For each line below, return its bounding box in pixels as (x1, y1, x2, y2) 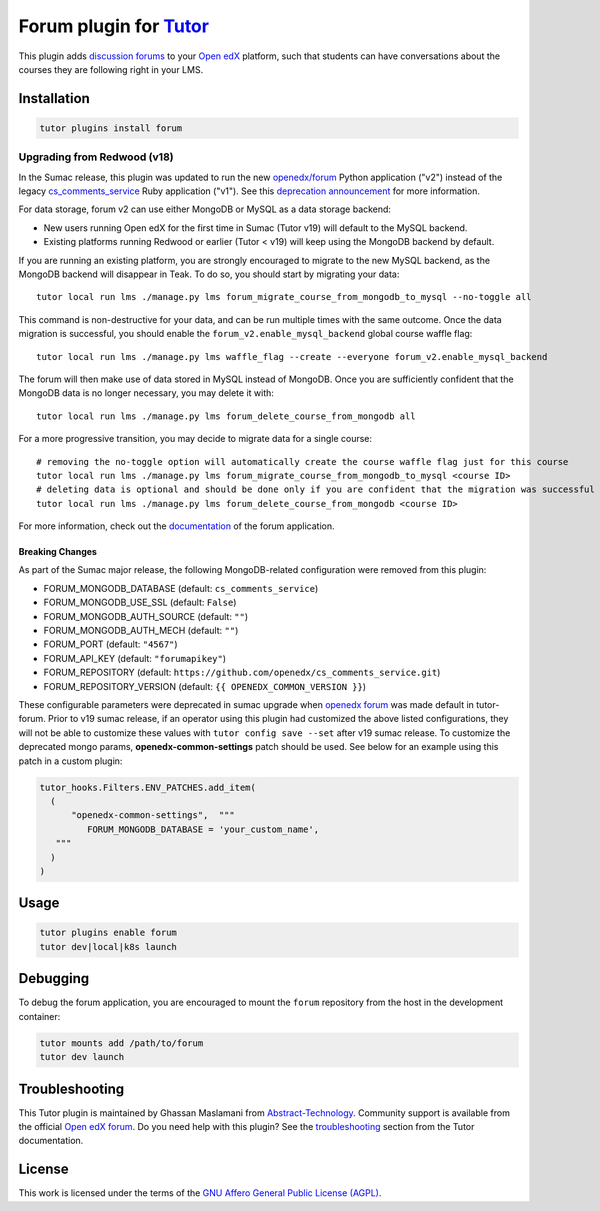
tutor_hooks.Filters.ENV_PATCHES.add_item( (39, 781, 257, 793)
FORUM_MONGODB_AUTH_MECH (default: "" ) (43, 625, 239, 637)
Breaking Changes (18, 546, 97, 558)
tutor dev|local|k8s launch (39, 941, 177, 952)
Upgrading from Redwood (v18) (18, 150, 174, 164)
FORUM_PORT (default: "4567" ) (43, 638, 179, 650)
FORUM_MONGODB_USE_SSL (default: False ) (43, 596, 237, 609)
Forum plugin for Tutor (18, 15, 210, 37)
